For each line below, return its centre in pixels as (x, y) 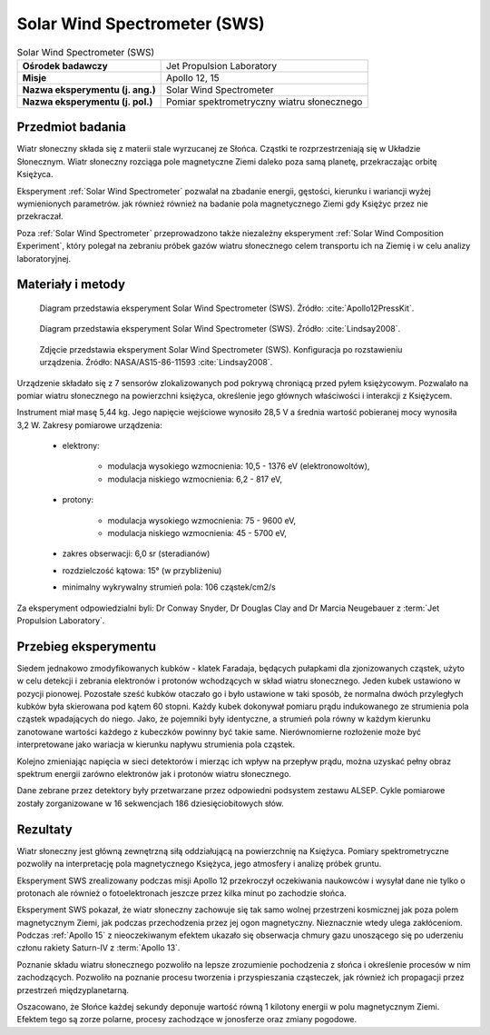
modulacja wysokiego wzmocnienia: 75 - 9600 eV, (202, 520)
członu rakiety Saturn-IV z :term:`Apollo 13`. (98, 948)
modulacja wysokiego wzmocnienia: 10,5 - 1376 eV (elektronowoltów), (239, 466)
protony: (78, 500)
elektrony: (81, 446)
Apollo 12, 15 (192, 77)
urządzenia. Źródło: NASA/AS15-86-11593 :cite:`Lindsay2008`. (156, 363)
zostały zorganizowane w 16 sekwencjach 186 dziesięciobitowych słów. (151, 803)
